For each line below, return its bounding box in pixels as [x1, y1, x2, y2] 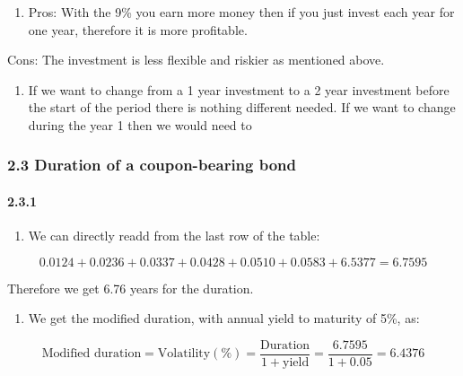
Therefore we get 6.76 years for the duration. [7, 278, 254, 297]
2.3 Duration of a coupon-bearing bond [7, 153, 297, 176]
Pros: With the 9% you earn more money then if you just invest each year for [28, 3, 455, 21]
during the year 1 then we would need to [28, 115, 252, 134]
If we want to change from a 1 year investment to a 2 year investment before [28, 80, 450, 99]
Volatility [157, 347, 211, 361]
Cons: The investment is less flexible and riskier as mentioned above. [7, 50, 385, 69]
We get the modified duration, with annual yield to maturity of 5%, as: [28, 309, 420, 328]
